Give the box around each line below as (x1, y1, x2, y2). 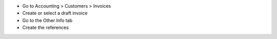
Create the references (22, 25, 69, 31)
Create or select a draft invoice (22, 10, 88, 16)
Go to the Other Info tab (22, 17, 73, 23)
